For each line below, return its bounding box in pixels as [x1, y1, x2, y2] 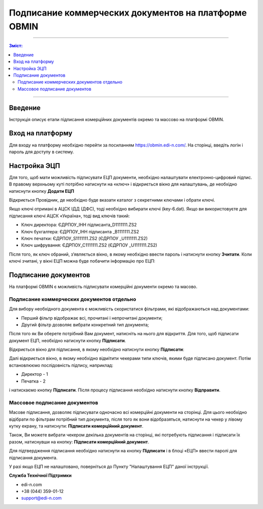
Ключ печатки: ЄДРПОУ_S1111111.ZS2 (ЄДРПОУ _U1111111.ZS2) [21, 235, 148, 241]
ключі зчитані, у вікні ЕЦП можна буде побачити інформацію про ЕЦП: [9, 258, 155, 264]
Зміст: [9, 43, 23, 49]
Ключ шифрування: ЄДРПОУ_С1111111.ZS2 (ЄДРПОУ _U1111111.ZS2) [21, 242, 158, 248]
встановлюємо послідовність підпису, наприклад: [9, 362, 113, 368]
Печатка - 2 [21, 378, 46, 384]
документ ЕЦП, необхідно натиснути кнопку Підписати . [9, 337, 126, 344]
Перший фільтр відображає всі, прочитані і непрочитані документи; [21, 315, 163, 321]
